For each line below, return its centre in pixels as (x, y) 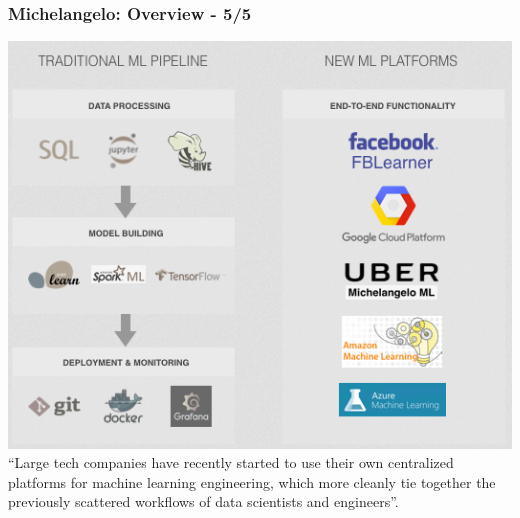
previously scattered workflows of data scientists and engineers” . (203, 501)
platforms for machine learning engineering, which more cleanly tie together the (252, 481)
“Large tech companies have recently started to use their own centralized (231, 462)
